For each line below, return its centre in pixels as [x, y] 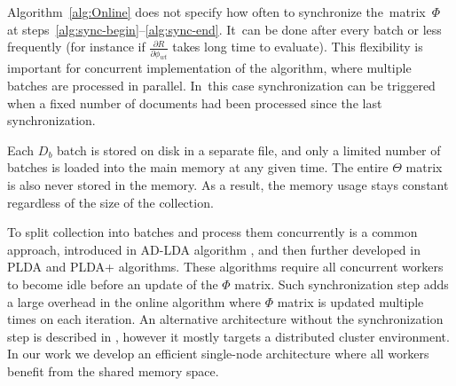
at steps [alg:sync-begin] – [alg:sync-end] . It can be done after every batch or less [224, 29]
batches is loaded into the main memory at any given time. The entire [198, 167]
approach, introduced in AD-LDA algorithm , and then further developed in [214, 249]
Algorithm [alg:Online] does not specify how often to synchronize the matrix [216, 12]
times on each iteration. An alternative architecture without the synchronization [225, 319]
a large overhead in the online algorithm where [134, 301]
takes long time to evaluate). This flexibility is [298, 47]
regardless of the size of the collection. [110, 202]
